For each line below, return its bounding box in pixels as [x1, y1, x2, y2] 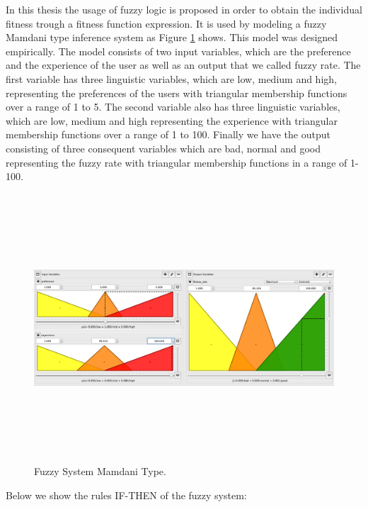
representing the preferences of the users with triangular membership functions [6, 85, 347, 100]
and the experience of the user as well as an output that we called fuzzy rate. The [6, 57, 361, 72]
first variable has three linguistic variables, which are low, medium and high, [6, 71, 337, 86]
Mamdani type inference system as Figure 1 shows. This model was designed [6, 30, 338, 45]
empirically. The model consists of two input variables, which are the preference [6, 43, 351, 58]
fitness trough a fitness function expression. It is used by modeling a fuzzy [6, 16, 327, 30]
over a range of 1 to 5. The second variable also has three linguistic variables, [6, 99, 340, 114]
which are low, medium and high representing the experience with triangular [6, 113, 338, 128]
